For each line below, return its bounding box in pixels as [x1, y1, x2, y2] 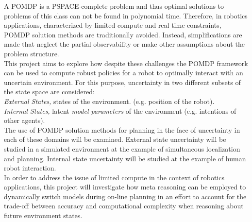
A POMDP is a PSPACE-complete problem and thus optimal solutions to [4, 1, 224, 11]
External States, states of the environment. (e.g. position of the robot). [4, 96, 215, 106]
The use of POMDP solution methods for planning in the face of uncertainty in [4, 124, 240, 135]
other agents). [4, 115, 45, 125]
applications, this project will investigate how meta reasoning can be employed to [4, 182, 246, 192]
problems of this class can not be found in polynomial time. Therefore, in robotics [4, 10, 248, 20]
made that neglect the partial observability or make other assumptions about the [4, 39, 245, 49]
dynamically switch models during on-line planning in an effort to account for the [4, 191, 247, 201]
